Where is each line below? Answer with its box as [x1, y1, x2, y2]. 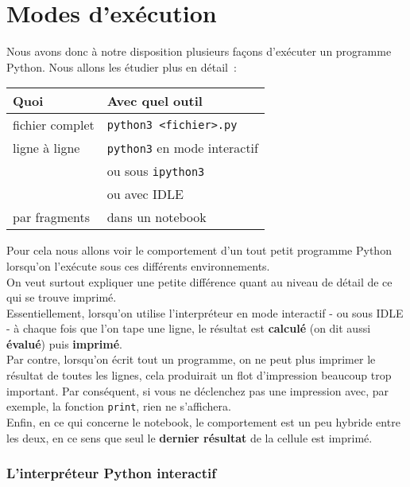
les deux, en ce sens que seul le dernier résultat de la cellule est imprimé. [6, 429, 373, 446]
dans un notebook [106, 208, 207, 227]
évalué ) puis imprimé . [6, 335, 122, 352]
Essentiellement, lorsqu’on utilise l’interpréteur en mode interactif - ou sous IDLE [6, 304, 404, 321]
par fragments [13, 208, 91, 227]
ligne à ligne [13, 138, 80, 158]
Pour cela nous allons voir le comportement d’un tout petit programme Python [6, 242, 392, 259]
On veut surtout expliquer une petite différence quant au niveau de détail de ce [6, 273, 393, 290]
